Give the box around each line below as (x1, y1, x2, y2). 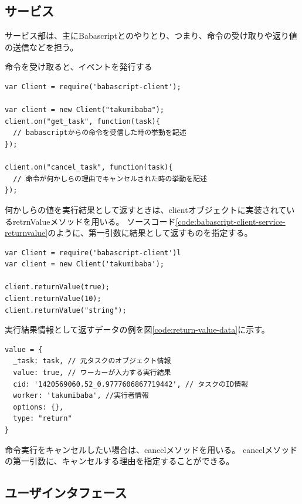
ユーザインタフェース (5, 483, 127, 502)
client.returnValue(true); (5, 283, 110, 292)
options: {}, (13, 402, 64, 411)
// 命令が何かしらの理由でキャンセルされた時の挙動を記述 (13, 174, 207, 183)
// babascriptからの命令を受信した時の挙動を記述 (13, 128, 186, 137)
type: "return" (13, 414, 72, 423)
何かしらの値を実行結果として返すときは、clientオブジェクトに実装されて (5, 203, 287, 215)
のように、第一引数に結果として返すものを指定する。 (47, 226, 253, 239)
